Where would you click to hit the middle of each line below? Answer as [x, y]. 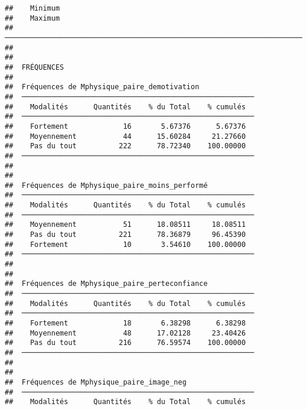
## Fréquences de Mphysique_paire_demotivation [102, 87]
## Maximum [32, 18]
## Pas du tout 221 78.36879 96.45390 [125, 235]
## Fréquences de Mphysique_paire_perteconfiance [106, 284]
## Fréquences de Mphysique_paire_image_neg [96, 382]
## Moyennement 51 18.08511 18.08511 [125, 225]
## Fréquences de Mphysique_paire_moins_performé [106, 185]
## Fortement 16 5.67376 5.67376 [125, 126]
